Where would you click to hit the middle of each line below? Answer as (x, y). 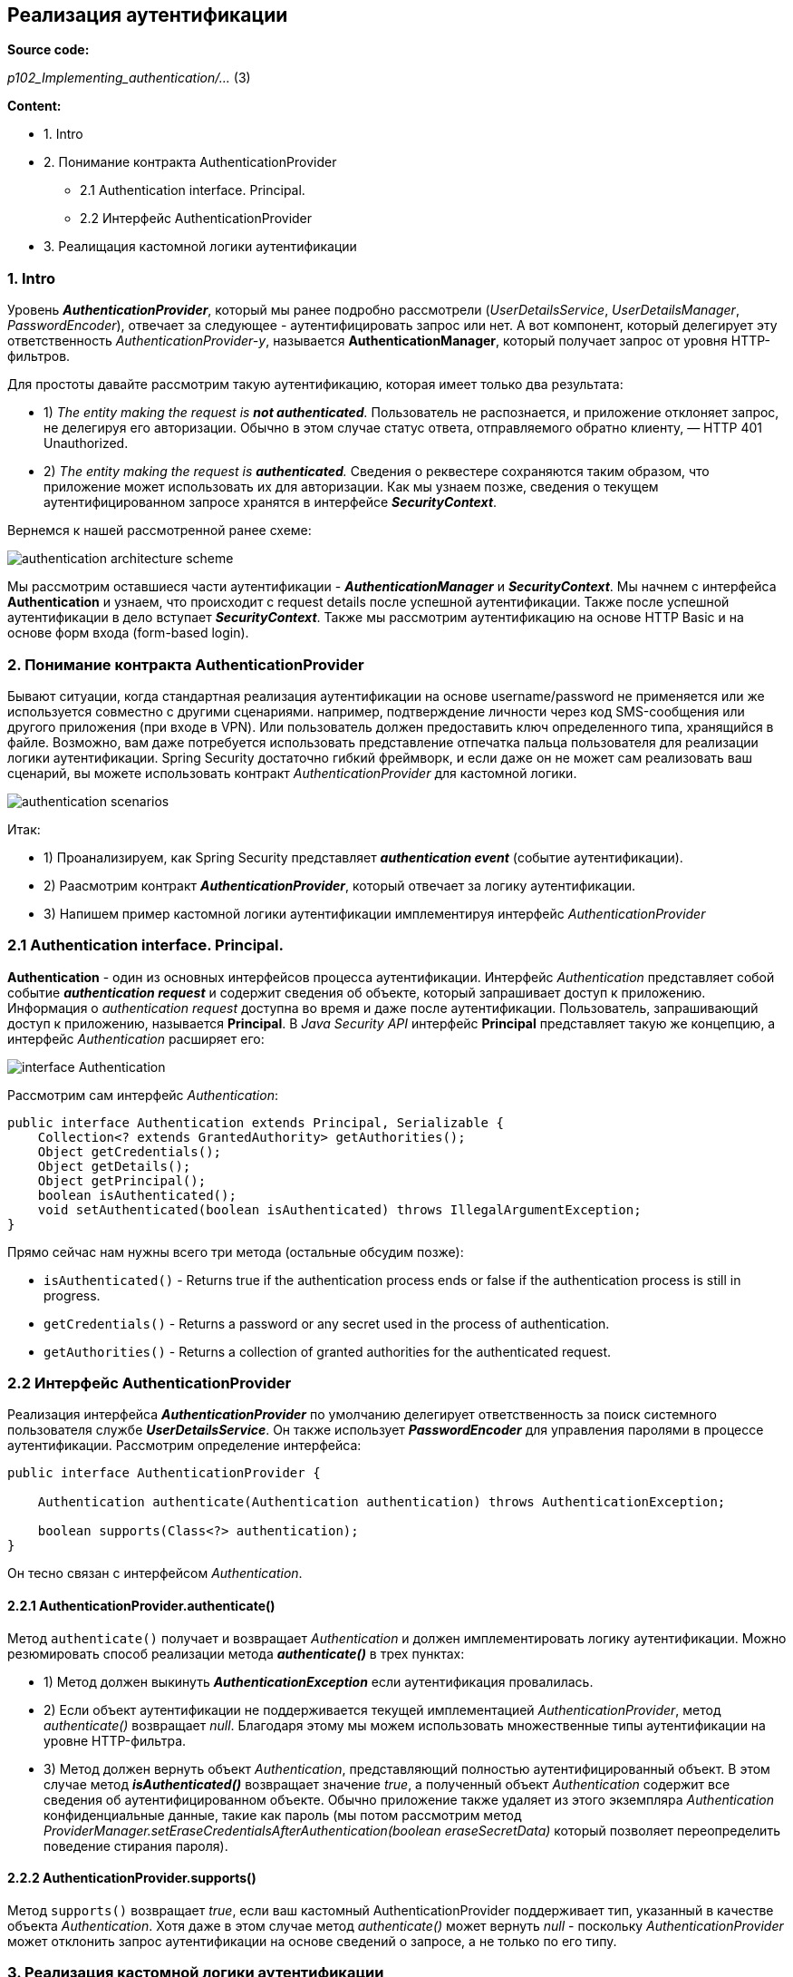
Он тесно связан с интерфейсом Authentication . (155, 1573)
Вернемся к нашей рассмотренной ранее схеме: (160, 531)
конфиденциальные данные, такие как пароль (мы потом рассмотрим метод (283, 1815)
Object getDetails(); (114, 1166)
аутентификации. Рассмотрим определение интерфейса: (184, 1446)
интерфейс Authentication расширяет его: (136, 1038)
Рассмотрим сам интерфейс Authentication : (143, 1095)
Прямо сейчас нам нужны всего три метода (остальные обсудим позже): (236, 1251)
